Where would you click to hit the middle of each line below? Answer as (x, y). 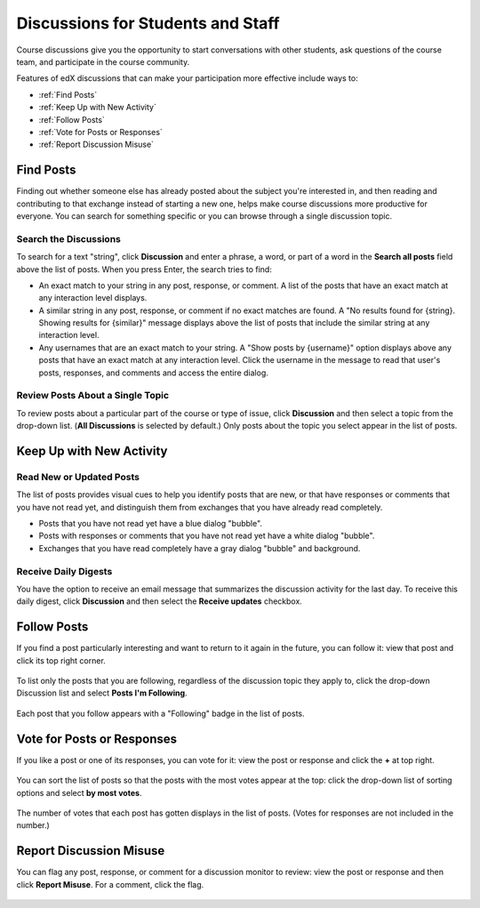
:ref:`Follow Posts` (72, 119)
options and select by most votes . (79, 792)
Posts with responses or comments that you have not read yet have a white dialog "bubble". (207, 536)
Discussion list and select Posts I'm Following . (102, 693)
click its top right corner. (61, 660)
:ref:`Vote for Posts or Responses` (101, 132)
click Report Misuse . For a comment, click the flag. (110, 884)
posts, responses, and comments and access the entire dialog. (153, 373)
